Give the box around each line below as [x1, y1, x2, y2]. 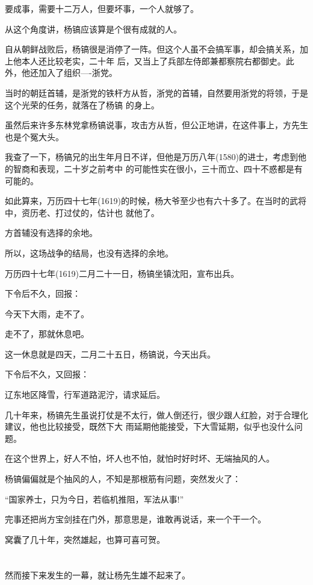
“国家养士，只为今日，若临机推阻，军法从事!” [5, 492, 184, 505]
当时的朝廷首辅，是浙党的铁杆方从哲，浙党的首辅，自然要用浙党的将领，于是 [5, 86, 308, 99]
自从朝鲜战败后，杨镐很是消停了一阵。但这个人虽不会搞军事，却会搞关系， [5, 43, 300, 55]
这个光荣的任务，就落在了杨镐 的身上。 [5, 98, 160, 111]
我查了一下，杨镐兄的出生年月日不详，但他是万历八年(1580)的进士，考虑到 [5, 150, 298, 163]
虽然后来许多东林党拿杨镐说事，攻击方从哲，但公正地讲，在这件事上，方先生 [5, 119, 308, 131]
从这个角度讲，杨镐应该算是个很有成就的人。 [5, 22, 182, 35]
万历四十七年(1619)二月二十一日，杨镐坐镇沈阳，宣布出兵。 [5, 267, 239, 279]
